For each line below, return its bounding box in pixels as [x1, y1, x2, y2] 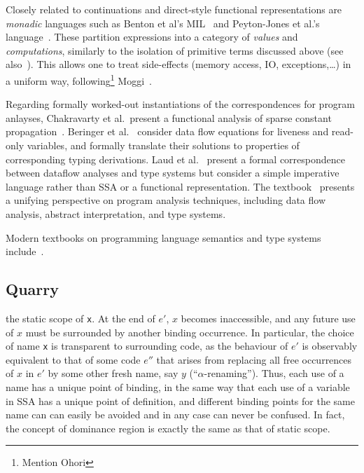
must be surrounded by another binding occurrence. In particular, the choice [25, 324, 354, 339]
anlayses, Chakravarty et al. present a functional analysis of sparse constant [6, 110, 332, 125]
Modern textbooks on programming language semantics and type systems [6, 230, 321, 245]
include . [6, 244, 44, 259]
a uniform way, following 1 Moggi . [6, 71, 152, 88]
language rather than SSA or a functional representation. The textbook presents [6, 179, 355, 193]
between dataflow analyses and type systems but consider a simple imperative [6, 165, 339, 180]
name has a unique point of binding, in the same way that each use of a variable [6, 380, 350, 395]
